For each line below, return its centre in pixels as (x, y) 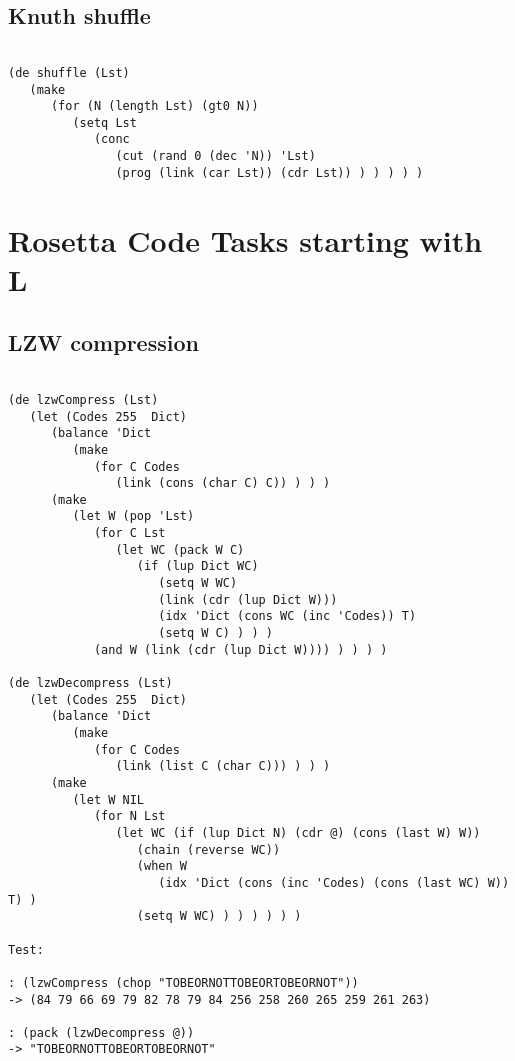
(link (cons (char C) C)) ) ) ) (223, 483)
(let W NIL (108, 799)
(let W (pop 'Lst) (133, 516)
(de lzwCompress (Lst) (83, 399)
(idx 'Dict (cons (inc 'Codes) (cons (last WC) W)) (334, 882)
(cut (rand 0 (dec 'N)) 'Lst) (215, 156)
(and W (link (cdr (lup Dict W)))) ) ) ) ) (240, 649)
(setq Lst (104, 122)
